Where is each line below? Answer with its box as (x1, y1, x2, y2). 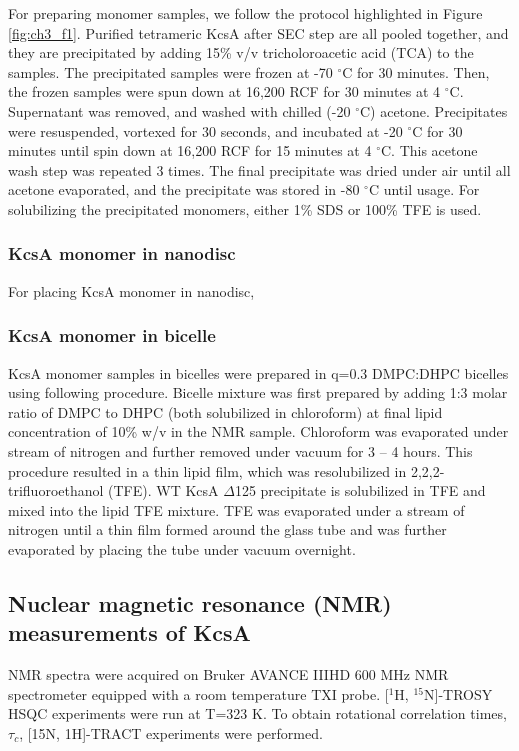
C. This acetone (380, 140, 478, 161)
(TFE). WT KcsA (108, 480, 219, 501)
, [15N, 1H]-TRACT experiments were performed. (19, 722, 323, 743)
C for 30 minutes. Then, (342, 61, 490, 82)
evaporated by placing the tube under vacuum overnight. (8, 538, 356, 559)
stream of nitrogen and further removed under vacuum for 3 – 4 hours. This (8, 440, 473, 461)
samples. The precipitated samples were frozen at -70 (8, 61, 333, 82)
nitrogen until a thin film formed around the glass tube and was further (8, 519, 447, 540)
